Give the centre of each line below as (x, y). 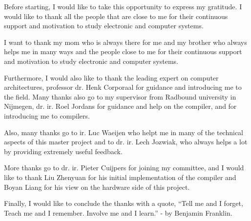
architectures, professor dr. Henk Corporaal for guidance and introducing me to (123, 87)
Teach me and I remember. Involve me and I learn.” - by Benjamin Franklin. (118, 212)
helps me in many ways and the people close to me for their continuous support (123, 51)
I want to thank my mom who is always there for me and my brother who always (125, 42)
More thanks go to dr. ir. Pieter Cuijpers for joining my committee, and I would (124, 168)
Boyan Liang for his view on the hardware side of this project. (97, 187)
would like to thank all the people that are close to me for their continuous (116, 16)
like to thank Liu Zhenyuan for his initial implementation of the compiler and (120, 177)
